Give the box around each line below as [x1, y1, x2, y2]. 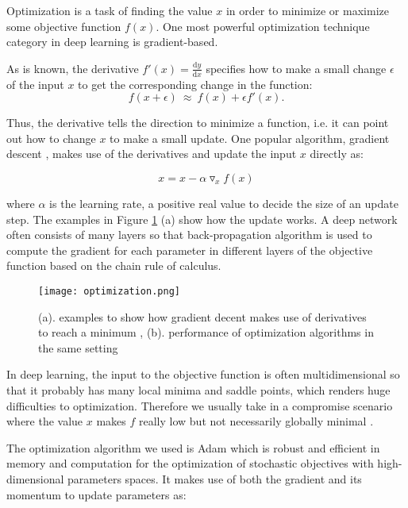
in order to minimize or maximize [225, 2, 389, 18]
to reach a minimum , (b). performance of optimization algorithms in [38, 324, 374, 341]
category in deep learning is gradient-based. [6, 33, 218, 50]
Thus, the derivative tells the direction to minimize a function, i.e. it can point [6, 114, 389, 131]
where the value [6, 413, 83, 429]
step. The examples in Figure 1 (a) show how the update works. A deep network [6, 210, 398, 227]
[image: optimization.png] [38, 285, 180, 297]
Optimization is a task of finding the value [6, 2, 213, 18]
